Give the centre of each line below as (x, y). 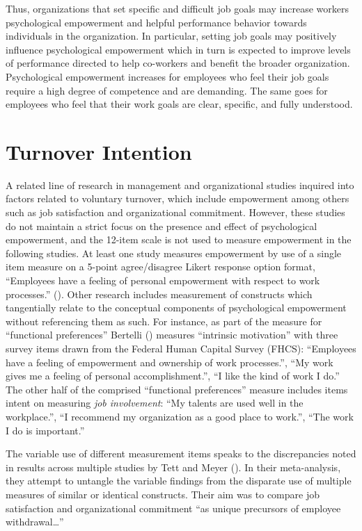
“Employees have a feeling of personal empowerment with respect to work (163, 280)
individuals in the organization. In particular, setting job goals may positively (171, 36)
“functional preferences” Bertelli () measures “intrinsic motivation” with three (172, 335)
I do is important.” (45, 430)
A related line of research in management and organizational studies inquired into (180, 185)
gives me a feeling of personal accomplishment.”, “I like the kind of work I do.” (173, 376)
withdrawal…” (35, 522)
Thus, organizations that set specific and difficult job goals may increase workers (177, 8)
